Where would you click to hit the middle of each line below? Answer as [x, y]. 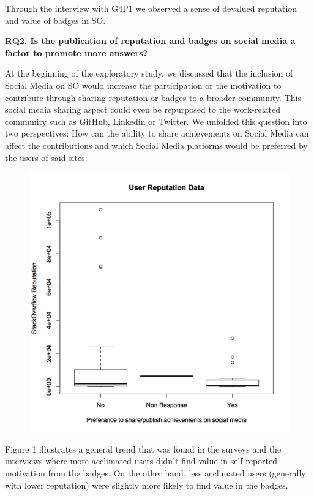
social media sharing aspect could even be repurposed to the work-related [143, 109]
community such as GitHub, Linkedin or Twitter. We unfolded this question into [156, 121]
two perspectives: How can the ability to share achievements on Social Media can [157, 133]
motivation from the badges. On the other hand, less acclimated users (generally [155, 472]
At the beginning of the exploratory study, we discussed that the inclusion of [149, 73]
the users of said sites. [46, 157]
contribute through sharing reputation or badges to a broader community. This [153, 97]
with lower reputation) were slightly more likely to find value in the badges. [147, 485]
